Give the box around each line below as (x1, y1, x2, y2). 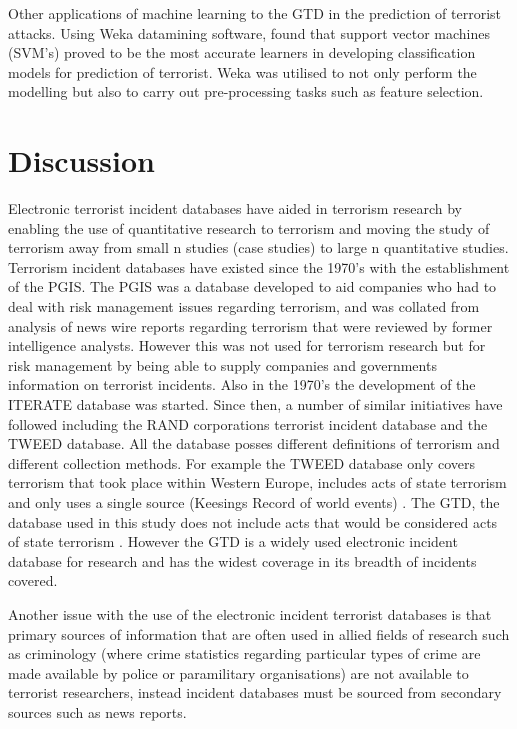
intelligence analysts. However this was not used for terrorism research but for (8, 335, 486, 356)
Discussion (8, 140, 155, 181)
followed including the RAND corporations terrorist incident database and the (8, 413, 488, 434)
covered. (8, 570, 58, 591)
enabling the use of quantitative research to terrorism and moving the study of (8, 217, 490, 238)
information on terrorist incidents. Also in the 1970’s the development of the (8, 374, 476, 395)
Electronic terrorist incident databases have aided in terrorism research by (8, 198, 462, 219)
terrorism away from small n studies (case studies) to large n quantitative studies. (8, 237, 509, 258)
